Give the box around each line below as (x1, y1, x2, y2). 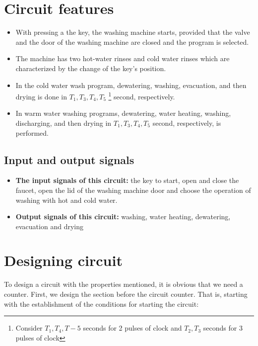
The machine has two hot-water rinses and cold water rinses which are (15, 53, 230, 64)
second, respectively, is (152, 117, 221, 128)
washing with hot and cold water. (15, 194, 118, 205)
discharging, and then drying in (15, 117, 112, 128)
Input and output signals (4, 152, 134, 167)
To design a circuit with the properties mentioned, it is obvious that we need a (4, 279, 243, 289)
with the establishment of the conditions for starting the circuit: (4, 298, 199, 309)
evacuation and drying (15, 221, 83, 231)
